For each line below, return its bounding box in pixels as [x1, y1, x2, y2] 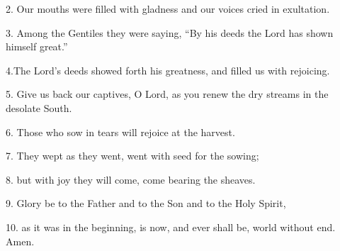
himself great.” [6, 39, 68, 54]
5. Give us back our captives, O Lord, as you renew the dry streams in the [6, 87, 329, 101]
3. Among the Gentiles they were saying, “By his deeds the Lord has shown [6, 25, 334, 40]
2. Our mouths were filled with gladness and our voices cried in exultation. [6, 1, 330, 16]
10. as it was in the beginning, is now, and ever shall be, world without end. [6, 219, 336, 234]
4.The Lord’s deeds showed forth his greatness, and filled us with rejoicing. [6, 62, 330, 77]
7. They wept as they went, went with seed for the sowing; [6, 148, 259, 163]
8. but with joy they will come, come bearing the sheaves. [6, 172, 256, 186]
